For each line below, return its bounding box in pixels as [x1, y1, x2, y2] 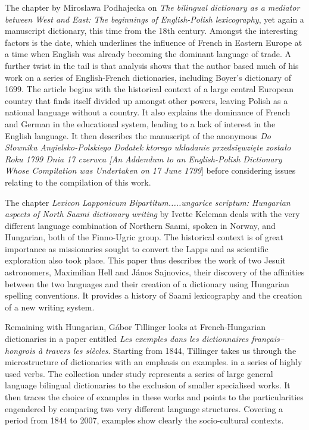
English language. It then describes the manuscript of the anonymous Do [5, 129, 271, 142]
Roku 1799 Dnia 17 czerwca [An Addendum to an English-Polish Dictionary [5, 152, 282, 165]
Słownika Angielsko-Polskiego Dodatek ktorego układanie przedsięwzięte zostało [5, 141, 291, 153]
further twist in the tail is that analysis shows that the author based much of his [5, 59, 299, 71]
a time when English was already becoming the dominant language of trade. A [5, 48, 292, 60]
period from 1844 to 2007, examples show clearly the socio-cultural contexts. [5, 414, 284, 426]
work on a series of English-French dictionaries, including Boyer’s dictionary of [5, 71, 292, 83]
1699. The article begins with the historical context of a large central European [5, 83, 294, 95]
